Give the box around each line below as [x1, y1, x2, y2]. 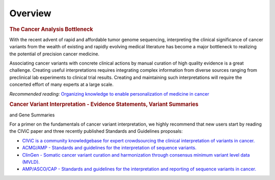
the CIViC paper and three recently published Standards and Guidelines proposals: [9, 128, 183, 134]
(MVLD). [22, 159, 40, 165]
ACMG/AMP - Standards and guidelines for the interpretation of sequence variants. [22, 145, 197, 151]
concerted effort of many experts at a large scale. [9, 81, 114, 87]
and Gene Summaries [9, 112, 55, 118]
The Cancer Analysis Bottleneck [9, 25, 93, 33]
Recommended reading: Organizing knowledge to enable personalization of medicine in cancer [9, 91, 209, 97]
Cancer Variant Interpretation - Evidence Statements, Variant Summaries [9, 101, 199, 108]
